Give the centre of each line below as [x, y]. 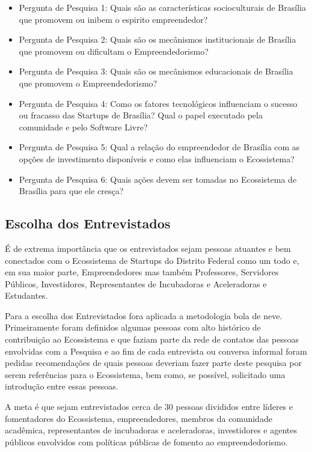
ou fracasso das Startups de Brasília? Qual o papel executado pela [141, 115]
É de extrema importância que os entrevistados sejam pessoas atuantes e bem [148, 248]
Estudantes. [26, 295]
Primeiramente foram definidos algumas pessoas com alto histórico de [133, 327]
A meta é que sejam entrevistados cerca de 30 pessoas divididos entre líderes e [149, 407]
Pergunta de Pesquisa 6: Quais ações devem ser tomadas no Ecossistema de [158, 179]
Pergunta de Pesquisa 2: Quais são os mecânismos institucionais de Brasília [158, 39]
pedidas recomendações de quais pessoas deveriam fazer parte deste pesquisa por [153, 363]
